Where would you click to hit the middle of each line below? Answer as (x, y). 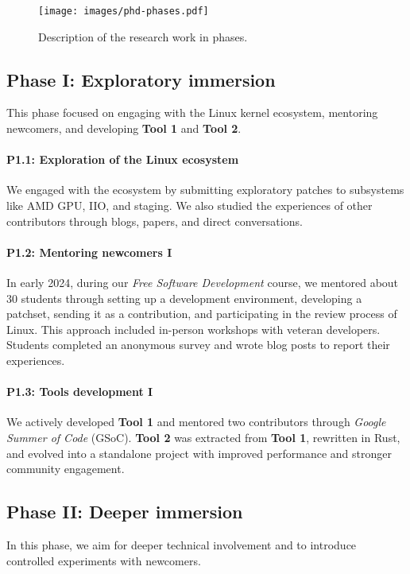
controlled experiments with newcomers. (104, 560)
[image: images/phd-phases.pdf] (124, 11)
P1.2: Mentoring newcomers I (89, 252)
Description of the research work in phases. (143, 36)
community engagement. (66, 469)
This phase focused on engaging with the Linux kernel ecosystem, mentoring (192, 112)
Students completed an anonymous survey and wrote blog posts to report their (198, 345)
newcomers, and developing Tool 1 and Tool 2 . (124, 128)
